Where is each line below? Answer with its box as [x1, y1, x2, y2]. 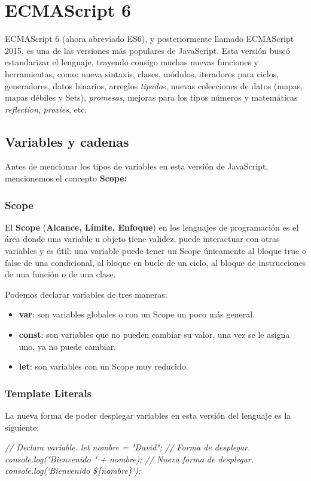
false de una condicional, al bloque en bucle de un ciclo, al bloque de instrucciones [5, 256, 306, 268]
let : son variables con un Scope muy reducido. [19, 360, 188, 373]
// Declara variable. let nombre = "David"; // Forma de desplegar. [5, 441, 251, 453]
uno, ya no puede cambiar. [19, 340, 117, 352]
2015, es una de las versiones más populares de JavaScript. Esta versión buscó [5, 44, 290, 56]
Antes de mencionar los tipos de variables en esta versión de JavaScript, [5, 160, 269, 173]
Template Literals [5, 385, 92, 400]
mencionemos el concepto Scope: [5, 172, 127, 184]
